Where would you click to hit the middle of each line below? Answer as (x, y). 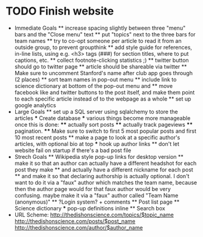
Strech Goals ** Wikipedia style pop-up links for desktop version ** (99, 156)
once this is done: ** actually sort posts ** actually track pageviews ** (103, 124)
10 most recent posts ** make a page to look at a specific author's (97, 137)
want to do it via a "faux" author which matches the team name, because (106, 182)
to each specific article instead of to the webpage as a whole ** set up (103, 99)
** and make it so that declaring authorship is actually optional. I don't (102, 176)
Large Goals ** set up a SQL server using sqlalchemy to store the (96, 112)
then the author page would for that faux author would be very (93, 189)
